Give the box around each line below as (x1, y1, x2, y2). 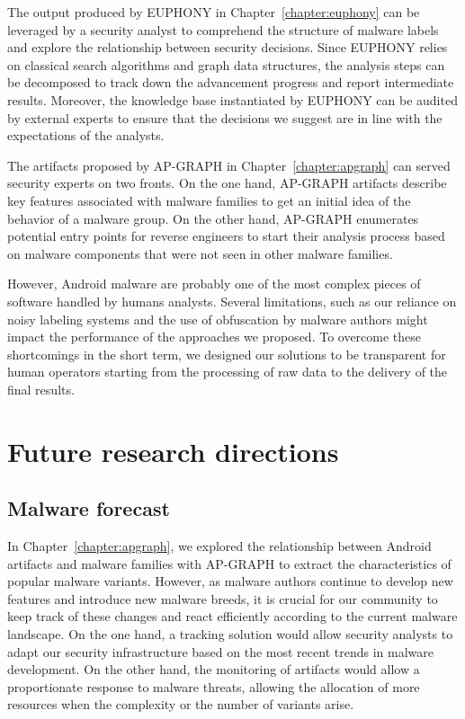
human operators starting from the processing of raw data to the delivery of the (7, 362, 448, 381)
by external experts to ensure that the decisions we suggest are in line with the (7, 108, 443, 127)
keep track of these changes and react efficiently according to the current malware (7, 607, 458, 626)
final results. (7, 379, 75, 398)
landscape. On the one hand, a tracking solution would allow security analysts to (7, 625, 453, 644)
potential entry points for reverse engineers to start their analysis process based (7, 226, 445, 245)
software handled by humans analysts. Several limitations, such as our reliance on (7, 291, 457, 310)
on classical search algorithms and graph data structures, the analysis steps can (7, 55, 445, 74)
